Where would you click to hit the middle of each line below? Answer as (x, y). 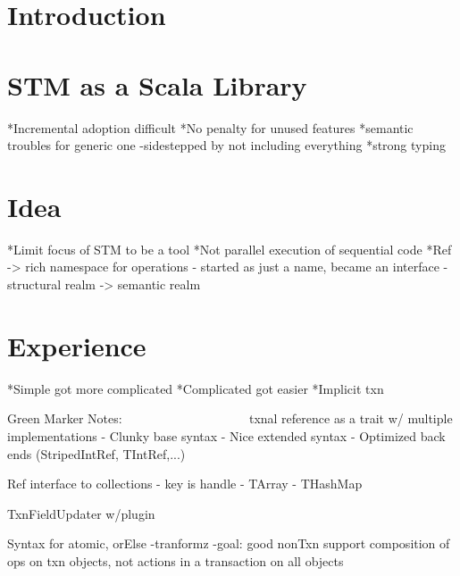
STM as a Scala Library (157, 84)
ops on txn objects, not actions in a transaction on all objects (176, 560)
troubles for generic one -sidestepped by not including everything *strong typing (226, 145)
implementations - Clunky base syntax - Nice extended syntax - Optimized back (226, 435)
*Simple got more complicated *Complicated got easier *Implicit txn (196, 388)
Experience (77, 345)
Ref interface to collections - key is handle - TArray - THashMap (185, 484)
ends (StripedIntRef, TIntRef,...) (96, 453)
